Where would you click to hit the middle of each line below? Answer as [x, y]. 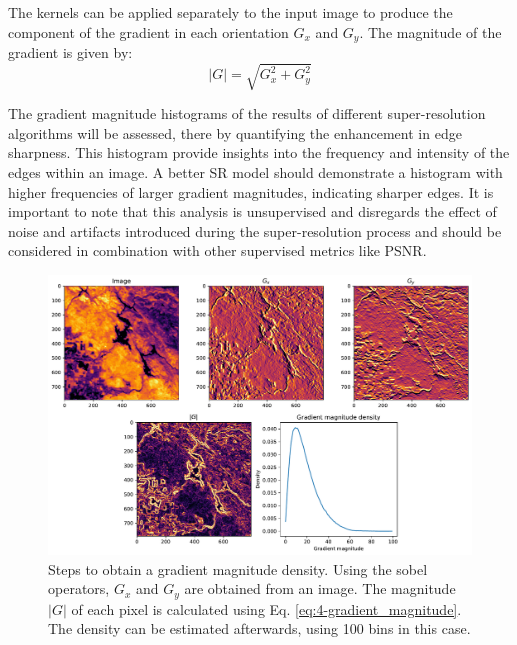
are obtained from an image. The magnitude [320, 588]
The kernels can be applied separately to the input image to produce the [230, 12]
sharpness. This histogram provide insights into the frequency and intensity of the [259, 152]
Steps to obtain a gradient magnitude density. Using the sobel [238, 568]
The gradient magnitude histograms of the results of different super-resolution [247, 113]
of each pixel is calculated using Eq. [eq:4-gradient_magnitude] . [266, 608]
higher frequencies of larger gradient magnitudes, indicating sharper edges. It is [251, 191]
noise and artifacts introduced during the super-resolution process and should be [255, 230]
